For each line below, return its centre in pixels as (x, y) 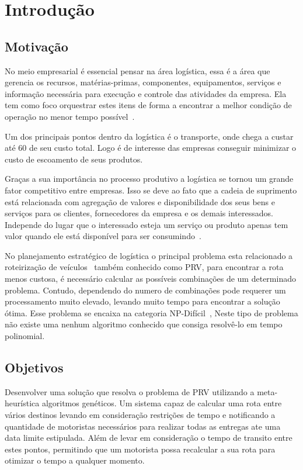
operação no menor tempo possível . (70, 116)
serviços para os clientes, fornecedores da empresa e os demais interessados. (139, 213)
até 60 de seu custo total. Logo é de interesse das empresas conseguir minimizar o (151, 148)
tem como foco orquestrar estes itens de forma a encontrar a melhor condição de (148, 105)
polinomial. (25, 336)
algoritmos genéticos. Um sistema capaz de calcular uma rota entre (162, 403)
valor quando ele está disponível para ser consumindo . (103, 236)
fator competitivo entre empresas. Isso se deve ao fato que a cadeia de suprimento (151, 190)
